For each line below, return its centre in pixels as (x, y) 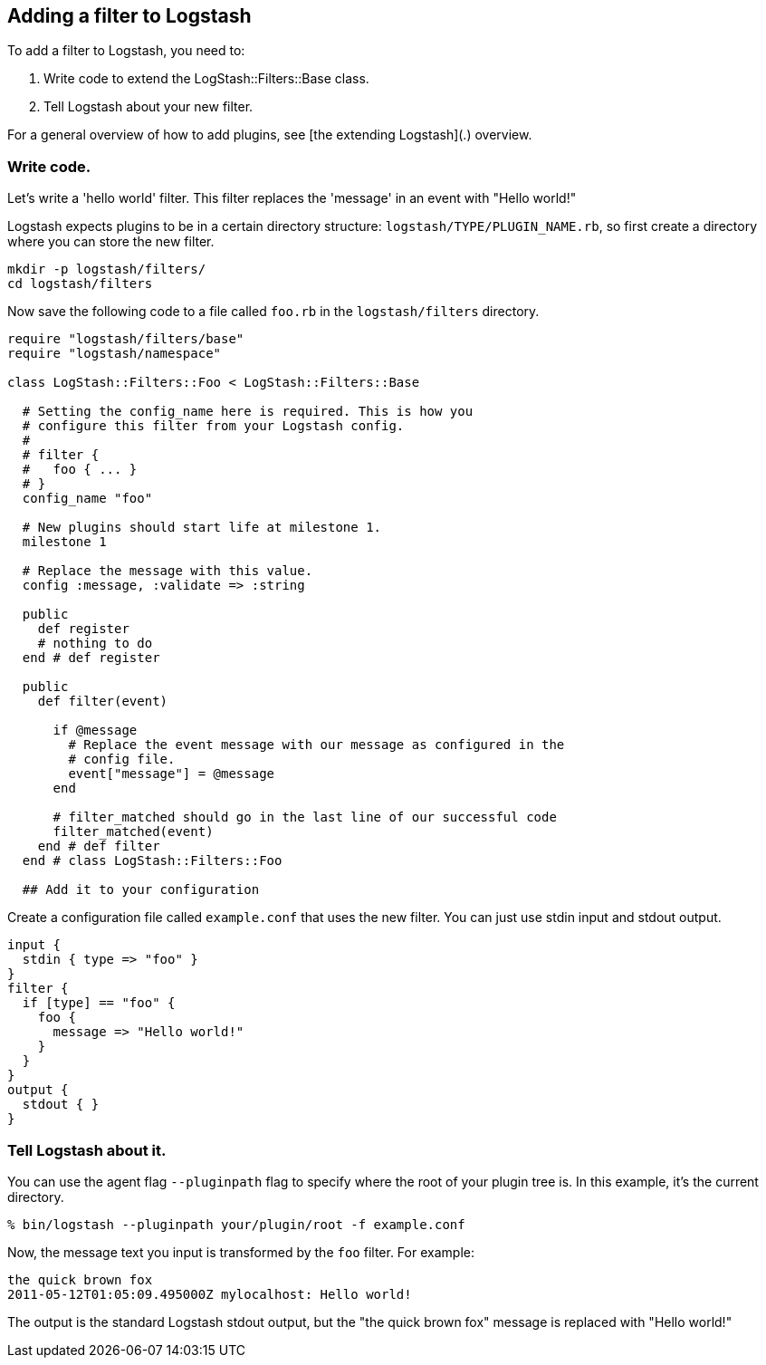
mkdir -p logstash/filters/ (107, 269)
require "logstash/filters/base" (126, 339)
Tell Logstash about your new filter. (148, 107)
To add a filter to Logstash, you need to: (126, 51)
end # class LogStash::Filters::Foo (152, 861)
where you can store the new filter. (111, 242)
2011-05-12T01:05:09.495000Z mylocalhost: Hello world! (210, 1294)
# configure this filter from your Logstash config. (213, 426)
